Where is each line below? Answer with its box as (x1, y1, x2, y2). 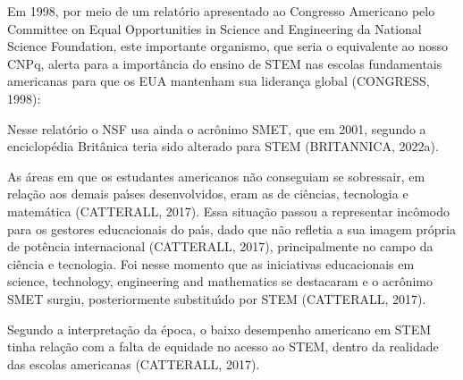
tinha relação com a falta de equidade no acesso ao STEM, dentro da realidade (7, 337, 439, 356)
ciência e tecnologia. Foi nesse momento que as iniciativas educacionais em (7, 254, 415, 273)
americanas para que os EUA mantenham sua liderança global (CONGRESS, (7, 72, 430, 90)
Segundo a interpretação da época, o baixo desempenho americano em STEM (7, 319, 432, 338)
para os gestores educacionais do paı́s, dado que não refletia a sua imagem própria (7, 219, 456, 238)
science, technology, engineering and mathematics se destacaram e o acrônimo (7, 272, 433, 291)
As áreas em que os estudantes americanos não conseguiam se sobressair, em (7, 166, 425, 185)
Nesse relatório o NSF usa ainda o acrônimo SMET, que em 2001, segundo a (7, 119, 426, 138)
